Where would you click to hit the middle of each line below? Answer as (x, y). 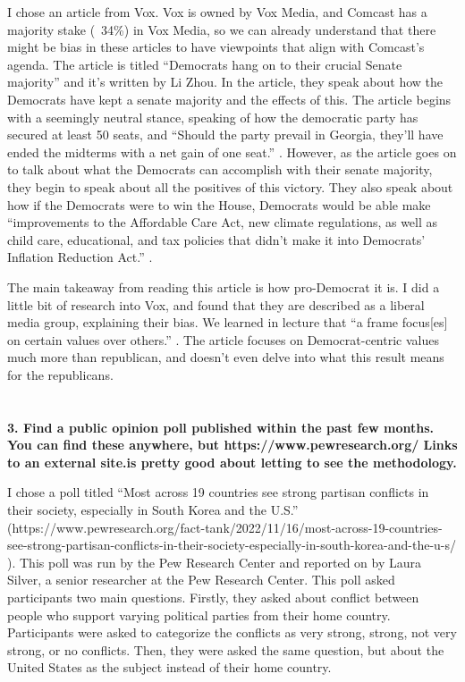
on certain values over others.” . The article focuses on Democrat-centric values (223, 339)
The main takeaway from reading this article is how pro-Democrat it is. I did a (224, 286)
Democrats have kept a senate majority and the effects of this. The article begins (229, 99)
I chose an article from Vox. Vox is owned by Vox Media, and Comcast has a (217, 12)
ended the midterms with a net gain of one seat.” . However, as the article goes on (232, 152)
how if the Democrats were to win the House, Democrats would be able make (219, 204)
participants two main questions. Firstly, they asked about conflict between (213, 597)
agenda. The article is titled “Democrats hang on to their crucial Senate (205, 64)
